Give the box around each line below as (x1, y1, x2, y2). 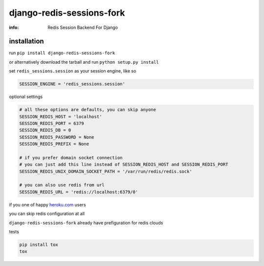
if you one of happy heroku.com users (9, 201, 86, 208)
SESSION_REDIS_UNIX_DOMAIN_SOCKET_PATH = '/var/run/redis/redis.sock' (19, 169, 193, 174)
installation (9, 37, 44, 46)
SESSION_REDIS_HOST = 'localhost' (19, 114, 102, 120)
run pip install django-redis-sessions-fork (9, 50, 115, 56)
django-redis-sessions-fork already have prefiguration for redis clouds (9, 219, 163, 225)
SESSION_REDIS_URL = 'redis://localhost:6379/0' (19, 189, 138, 194)
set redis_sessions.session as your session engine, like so (9, 68, 136, 74)
